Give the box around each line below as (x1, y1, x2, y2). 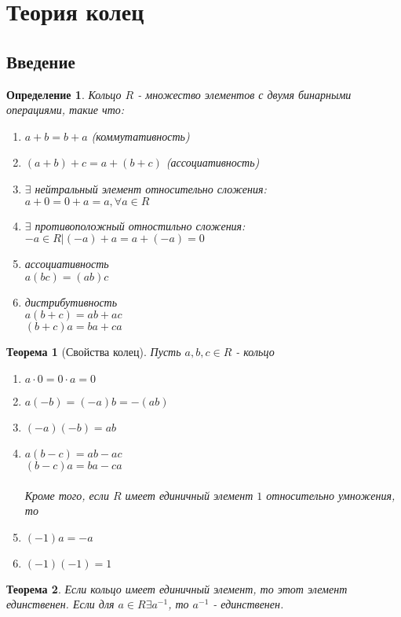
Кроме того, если (24, 487, 109, 503)
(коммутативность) (91, 127, 190, 144)
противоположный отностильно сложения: (35, 217, 246, 233)
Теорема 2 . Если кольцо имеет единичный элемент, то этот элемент (6, 580, 348, 597)
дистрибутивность (24, 293, 118, 310)
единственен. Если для (6, 596, 115, 612)
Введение (6, 49, 75, 73)
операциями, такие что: (6, 101, 125, 118)
